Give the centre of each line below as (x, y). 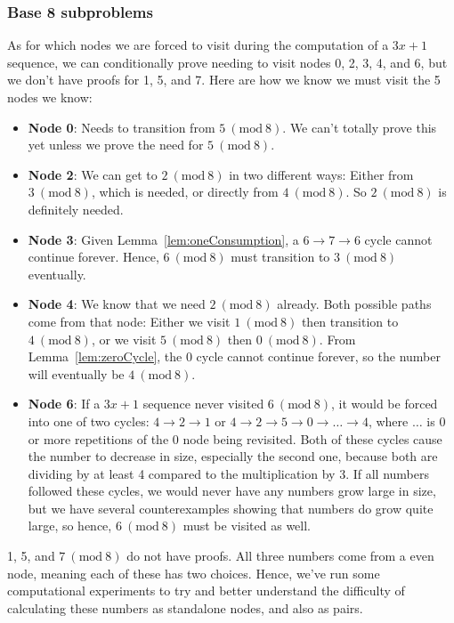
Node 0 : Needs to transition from (122, 127)
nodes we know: (50, 97)
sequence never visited (203, 404)
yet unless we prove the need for (116, 145)
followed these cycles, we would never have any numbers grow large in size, (232, 491)
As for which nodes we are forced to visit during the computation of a (198, 45)
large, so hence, (70, 526)
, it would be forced (384, 404)
